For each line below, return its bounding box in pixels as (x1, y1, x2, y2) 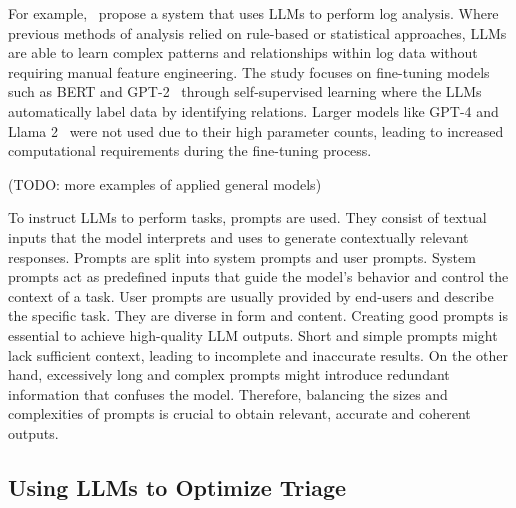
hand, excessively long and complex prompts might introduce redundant (8, 364, 450, 385)
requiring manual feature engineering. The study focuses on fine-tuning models (8, 61, 490, 82)
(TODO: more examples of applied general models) (8, 173, 322, 194)
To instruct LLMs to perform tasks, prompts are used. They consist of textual (8, 207, 487, 228)
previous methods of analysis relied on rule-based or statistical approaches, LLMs (8, 22, 507, 43)
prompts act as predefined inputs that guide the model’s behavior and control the (8, 266, 509, 287)
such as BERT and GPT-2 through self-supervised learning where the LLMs (8, 81, 482, 102)
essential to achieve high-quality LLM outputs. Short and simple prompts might (8, 324, 498, 345)
